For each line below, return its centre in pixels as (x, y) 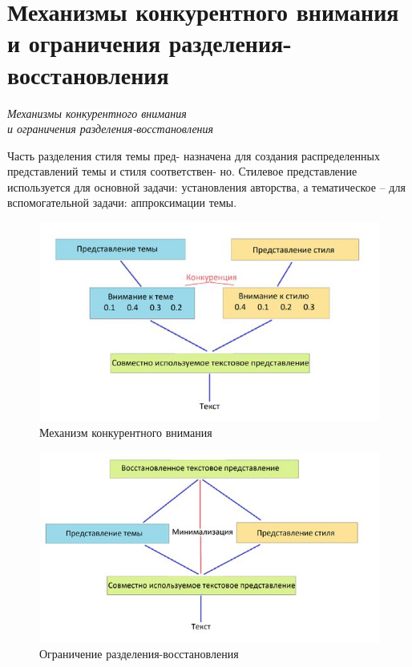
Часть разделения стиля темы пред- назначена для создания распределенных (194, 155)
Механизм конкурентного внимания (126, 432)
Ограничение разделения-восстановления (139, 654)
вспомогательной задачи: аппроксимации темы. (122, 202)
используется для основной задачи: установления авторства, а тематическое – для (206, 186)
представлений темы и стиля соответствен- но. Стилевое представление (182, 171)
